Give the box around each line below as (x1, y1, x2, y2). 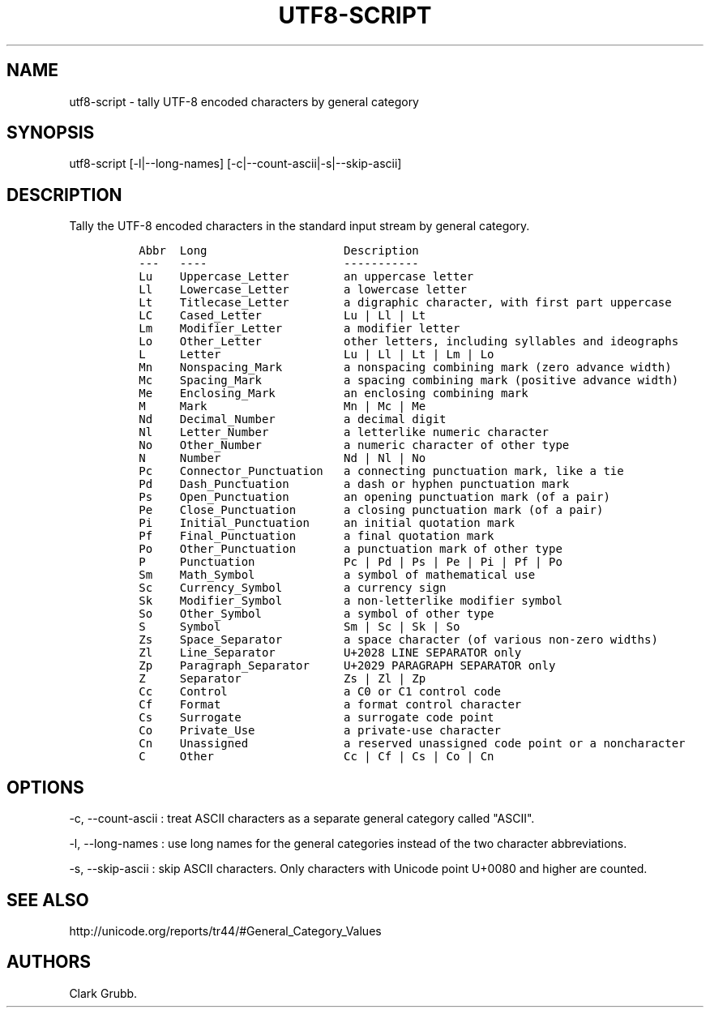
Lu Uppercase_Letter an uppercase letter (139, 270, 474, 284)
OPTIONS (6, 777, 84, 798)
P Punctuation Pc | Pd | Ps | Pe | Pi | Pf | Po (139, 555, 562, 569)
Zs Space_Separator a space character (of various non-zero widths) (139, 633, 658, 647)
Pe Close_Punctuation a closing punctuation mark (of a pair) (139, 503, 604, 517)
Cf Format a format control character (139, 698, 522, 712)
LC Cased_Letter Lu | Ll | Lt (139, 309, 426, 323)
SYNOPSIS (6, 122, 95, 143)
